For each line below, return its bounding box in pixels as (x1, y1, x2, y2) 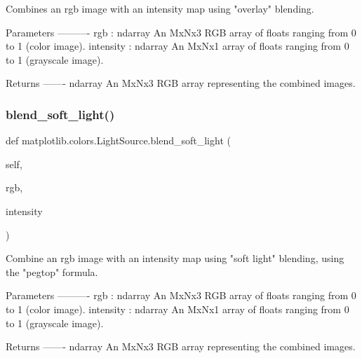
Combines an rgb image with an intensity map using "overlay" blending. (6, 1, 314, 15)
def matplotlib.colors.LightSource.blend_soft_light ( (6, 133, 231, 148)
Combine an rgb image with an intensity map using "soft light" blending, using (6, 251, 344, 266)
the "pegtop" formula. (6, 264, 98, 279)
